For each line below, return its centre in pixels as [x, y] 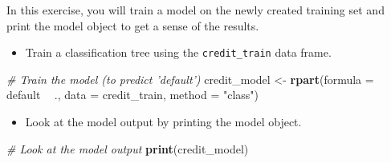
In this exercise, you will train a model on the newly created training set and [195, 10]
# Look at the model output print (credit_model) [128, 148]
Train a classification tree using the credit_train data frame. [178, 52]
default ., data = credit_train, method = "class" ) [133, 95]
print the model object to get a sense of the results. [133, 25]
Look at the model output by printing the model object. [163, 122]
